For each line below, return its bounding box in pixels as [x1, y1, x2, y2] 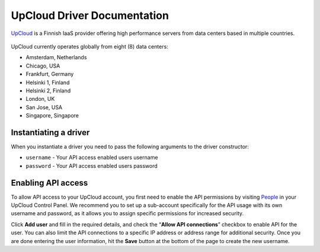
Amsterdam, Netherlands [25, 54, 87, 61]
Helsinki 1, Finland [25, 79, 70, 86]
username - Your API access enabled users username [25, 154, 158, 161]
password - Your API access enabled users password [25, 162, 158, 169]
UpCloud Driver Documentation [11, 9, 169, 22]
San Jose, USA [25, 104, 63, 111]
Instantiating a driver [11, 127, 90, 138]
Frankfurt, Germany [25, 71, 74, 78]
